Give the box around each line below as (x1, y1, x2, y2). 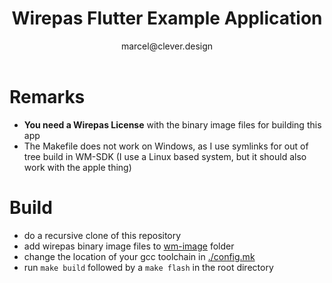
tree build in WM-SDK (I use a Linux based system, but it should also (23, 150, 307, 162)
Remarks (9, 85, 86, 108)
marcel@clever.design (120, 40, 214, 52)
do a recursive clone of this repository (23, 229, 182, 241)
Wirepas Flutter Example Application (11, 7, 323, 30)
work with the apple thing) (23, 161, 132, 173)
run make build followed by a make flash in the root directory (23, 261, 274, 273)
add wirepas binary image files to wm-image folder (23, 240, 235, 252)
